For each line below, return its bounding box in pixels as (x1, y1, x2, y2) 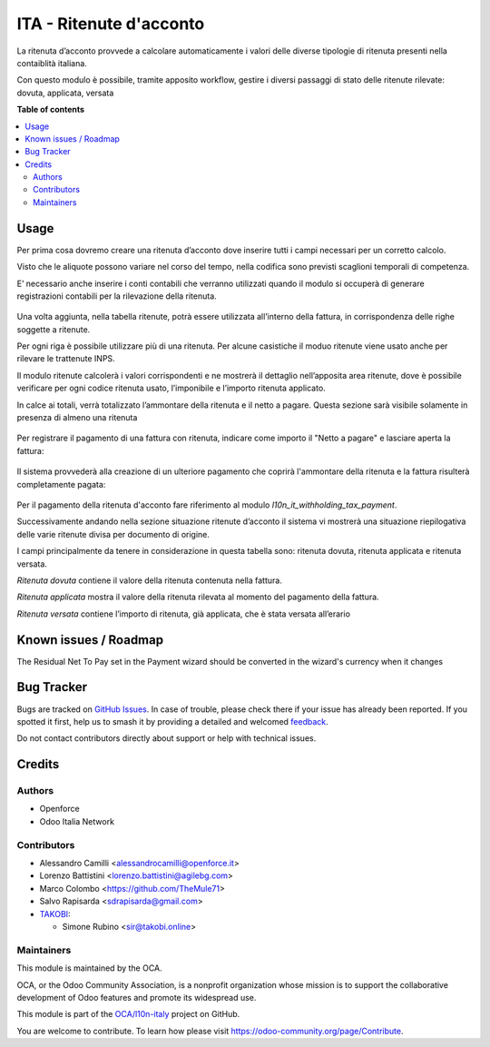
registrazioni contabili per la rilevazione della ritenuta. (16, 291, 217, 301)
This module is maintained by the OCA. (16, 963, 162, 973)
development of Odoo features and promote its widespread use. (16, 992, 257, 1003)
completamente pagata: (16, 479, 106, 489)
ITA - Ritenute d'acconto (16, 14, 205, 34)
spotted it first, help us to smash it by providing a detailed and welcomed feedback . (16, 716, 328, 726)
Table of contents (16, 104, 85, 115)
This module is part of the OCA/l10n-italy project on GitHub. (16, 1009, 240, 1020)
